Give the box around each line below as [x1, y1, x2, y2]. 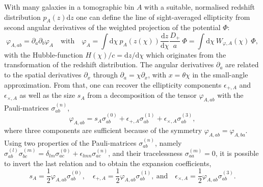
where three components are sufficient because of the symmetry [4, 124, 202, 135]
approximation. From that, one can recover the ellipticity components [4, 79, 222, 90]
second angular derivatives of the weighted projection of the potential [4, 22, 221, 33]
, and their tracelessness [108, 147, 182, 158]
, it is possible [215, 147, 259, 158]
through [93, 69, 118, 80]
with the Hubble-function [4, 49, 83, 60]
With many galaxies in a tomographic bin [4, 2, 135, 12]
